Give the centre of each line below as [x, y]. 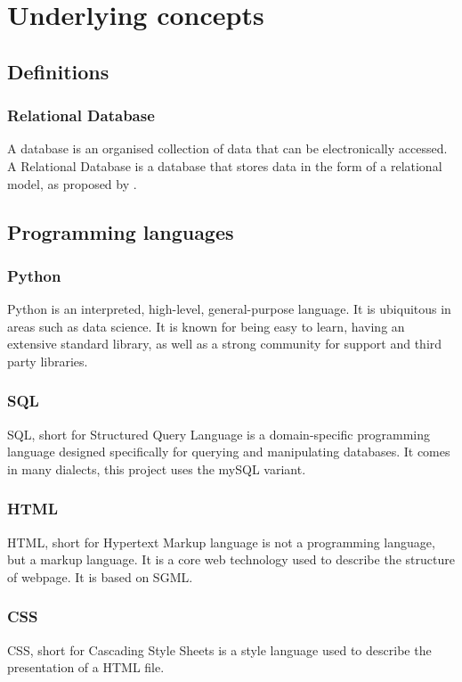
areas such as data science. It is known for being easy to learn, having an [206, 326]
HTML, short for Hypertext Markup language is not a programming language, [221, 542]
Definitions [58, 71]
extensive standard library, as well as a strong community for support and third [225, 344]
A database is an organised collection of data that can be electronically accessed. [227, 148]
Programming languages [121, 231]
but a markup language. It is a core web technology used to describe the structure [231, 559]
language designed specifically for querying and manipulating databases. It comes [229, 452]
